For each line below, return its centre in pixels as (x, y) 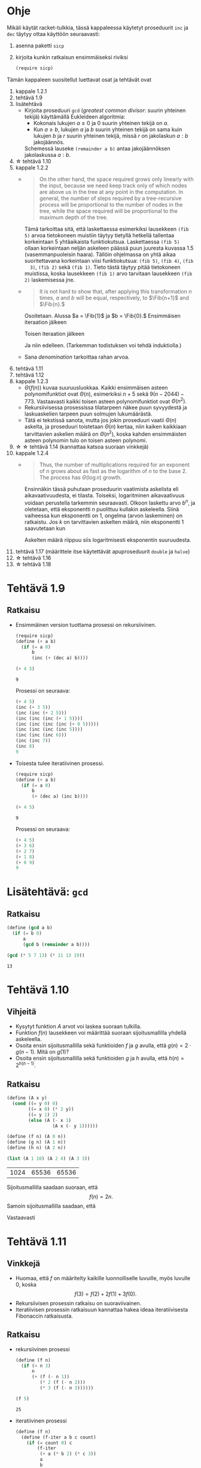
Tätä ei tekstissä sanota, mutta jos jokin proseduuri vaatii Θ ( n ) (100, 420)
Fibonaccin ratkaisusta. (44, 1316)
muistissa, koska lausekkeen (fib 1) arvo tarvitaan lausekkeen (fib (108, 273)
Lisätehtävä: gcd (48, 892)
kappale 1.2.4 (32, 453)
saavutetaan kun (45, 528)
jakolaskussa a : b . (48, 154)
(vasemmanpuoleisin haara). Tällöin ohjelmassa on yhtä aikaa (100, 254)
